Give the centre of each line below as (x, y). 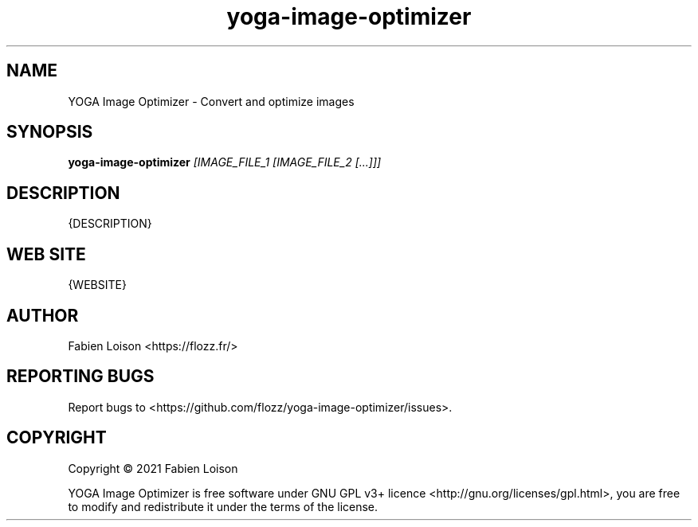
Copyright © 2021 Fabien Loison (153, 468)
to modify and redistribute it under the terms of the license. (223, 506)
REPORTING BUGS (80, 377)
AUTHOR (43, 315)
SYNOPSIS (50, 132)
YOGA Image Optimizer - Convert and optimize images (211, 101)
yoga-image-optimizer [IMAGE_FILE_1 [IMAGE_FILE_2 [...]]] (225, 162)
